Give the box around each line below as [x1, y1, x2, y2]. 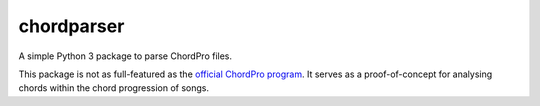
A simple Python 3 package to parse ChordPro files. [18, 50, 233, 62]
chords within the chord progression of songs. [18, 82, 210, 94]
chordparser [18, 15, 125, 37]
